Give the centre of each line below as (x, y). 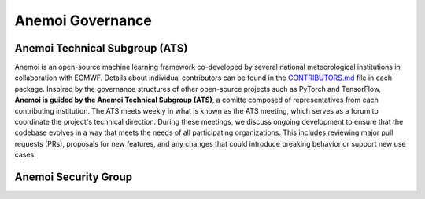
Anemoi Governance (83, 20)
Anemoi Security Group (74, 177)
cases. (25, 155)
